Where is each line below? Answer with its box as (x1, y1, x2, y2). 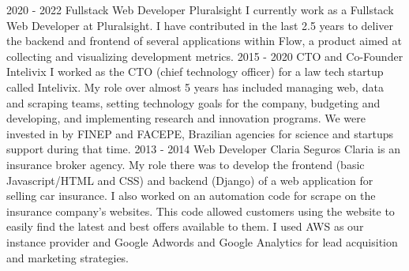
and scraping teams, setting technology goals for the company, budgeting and (6, 94, 381, 111)
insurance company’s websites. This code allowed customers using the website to (6, 202, 395, 219)
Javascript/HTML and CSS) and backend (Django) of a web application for (6, 171, 373, 188)
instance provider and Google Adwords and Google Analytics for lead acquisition (6, 233, 398, 250)
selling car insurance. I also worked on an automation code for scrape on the (6, 187, 376, 204)
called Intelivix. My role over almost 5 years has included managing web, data (6, 78, 384, 95)
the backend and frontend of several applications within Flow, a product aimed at (6, 32, 403, 49)
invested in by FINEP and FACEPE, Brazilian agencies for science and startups (6, 125, 394, 141)
